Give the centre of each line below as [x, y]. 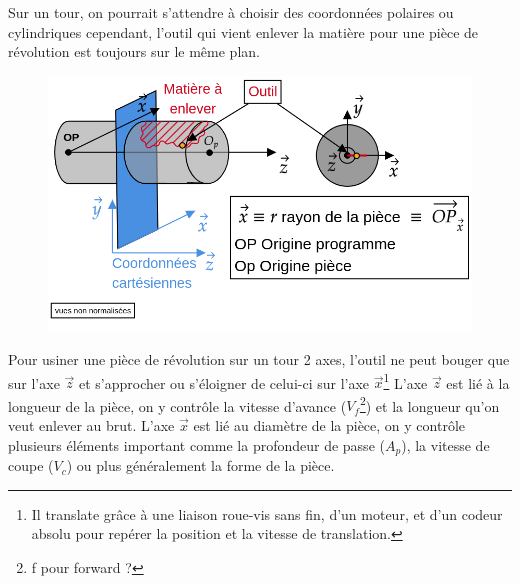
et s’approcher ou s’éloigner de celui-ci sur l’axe [224, 382]
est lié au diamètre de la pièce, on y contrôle [329, 425]
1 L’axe [405, 381]
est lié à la [478, 382]
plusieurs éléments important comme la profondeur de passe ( [196, 444]
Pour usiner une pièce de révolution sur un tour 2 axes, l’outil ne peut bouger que [259, 358]
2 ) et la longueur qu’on [429, 404]
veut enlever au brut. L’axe [91, 425]
